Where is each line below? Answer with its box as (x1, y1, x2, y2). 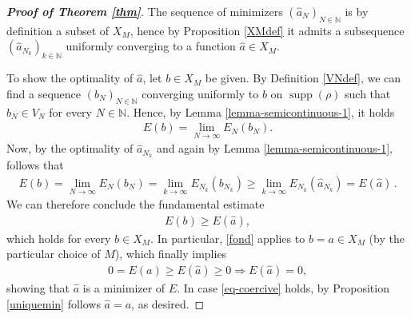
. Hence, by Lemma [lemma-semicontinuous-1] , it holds (126, 103, 395, 120)
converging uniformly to (142, 85, 259, 101)
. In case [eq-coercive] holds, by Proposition (177, 279, 389, 296)
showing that (6, 279, 70, 296)
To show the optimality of (6, 70, 134, 86)
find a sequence (6, 85, 82, 101)
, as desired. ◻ (131, 295, 205, 312)
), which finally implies (114, 245, 227, 262)
